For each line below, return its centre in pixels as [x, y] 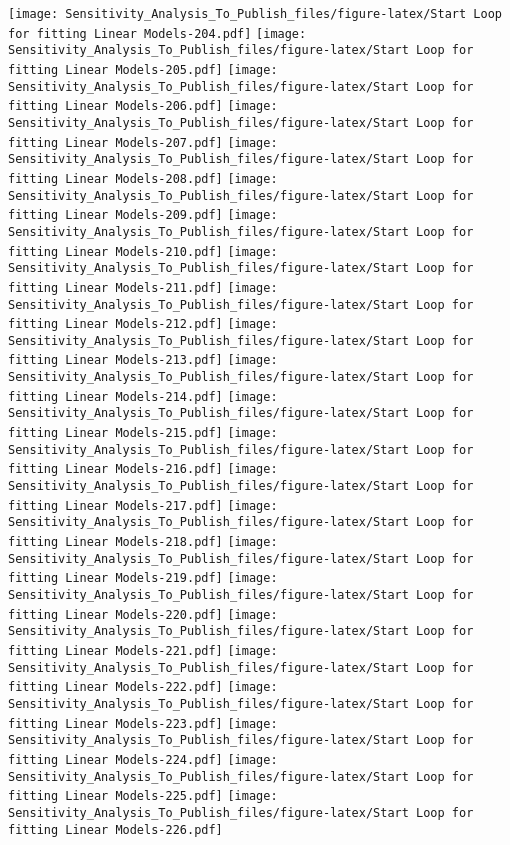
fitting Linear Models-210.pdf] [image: [143, 251]
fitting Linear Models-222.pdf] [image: [143, 687]
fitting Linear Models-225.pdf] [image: [143, 796]
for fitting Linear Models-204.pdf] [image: [157, 33]
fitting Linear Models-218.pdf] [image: [143, 542]
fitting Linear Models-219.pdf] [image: [143, 578]
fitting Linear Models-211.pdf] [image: [143, 287]
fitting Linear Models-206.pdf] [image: [143, 106]
